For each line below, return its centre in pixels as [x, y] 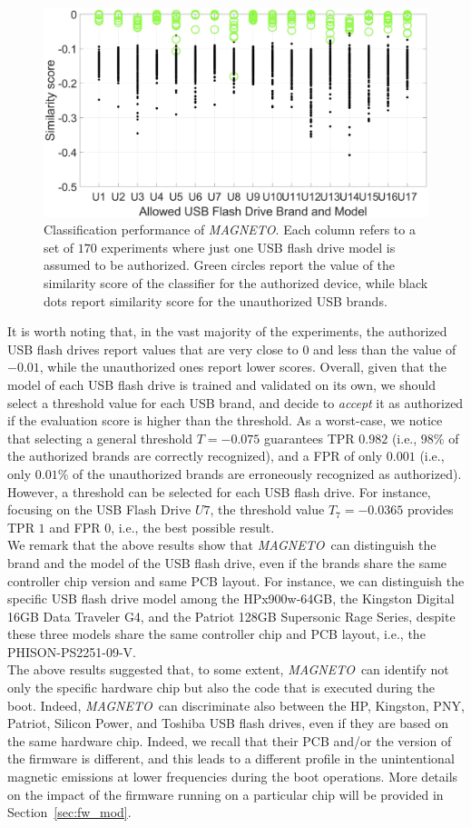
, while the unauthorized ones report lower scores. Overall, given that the [243, 367]
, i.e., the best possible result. [193, 527]
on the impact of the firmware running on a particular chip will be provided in [226, 794]
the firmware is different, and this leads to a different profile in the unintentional [231, 758]
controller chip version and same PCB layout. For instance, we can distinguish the [236, 580]
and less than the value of [385, 349]
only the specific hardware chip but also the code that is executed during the [221, 688]
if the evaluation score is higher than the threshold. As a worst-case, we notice [225, 420]
